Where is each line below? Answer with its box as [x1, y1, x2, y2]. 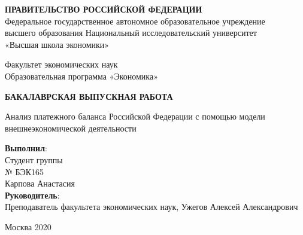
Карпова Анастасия [5, 177, 75, 190]
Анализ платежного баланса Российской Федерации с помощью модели [5, 110, 265, 123]
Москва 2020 [5, 220, 51, 233]
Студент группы [5, 153, 63, 166]
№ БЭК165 [5, 165, 44, 178]
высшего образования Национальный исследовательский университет [5, 26, 257, 39]
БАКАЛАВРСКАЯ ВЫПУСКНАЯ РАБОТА [5, 90, 173, 102]
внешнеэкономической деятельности [5, 121, 137, 134]
